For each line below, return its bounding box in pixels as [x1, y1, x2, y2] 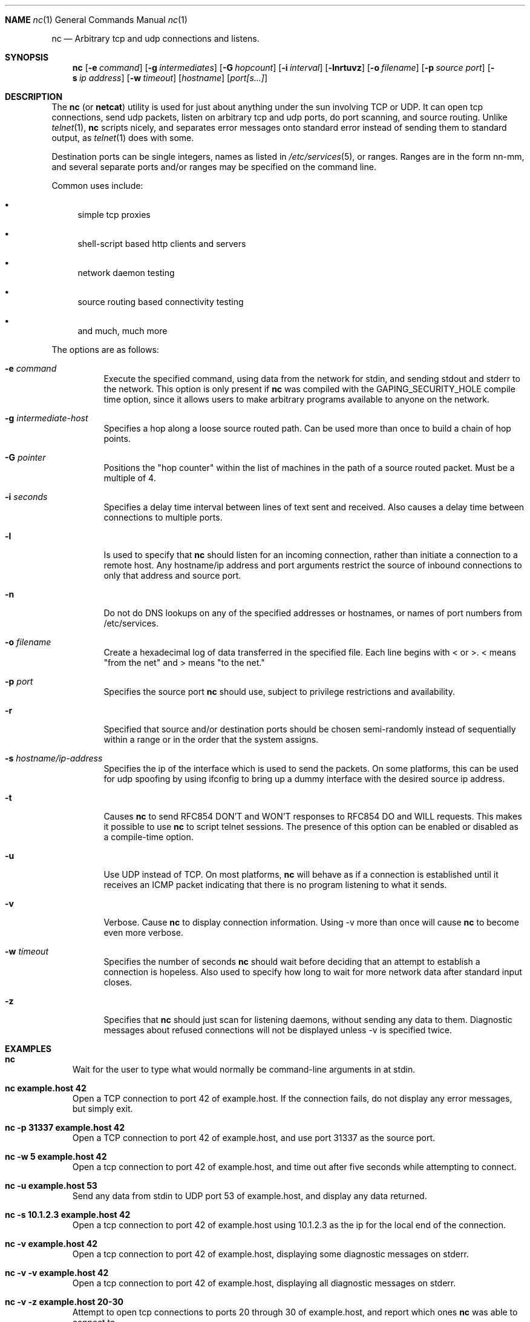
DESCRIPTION [5, 91, 63, 102]
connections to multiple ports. [103, 512, 223, 522]
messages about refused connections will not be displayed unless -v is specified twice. [103, 1025, 452, 1035]
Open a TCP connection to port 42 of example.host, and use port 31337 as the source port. [72, 1133, 436, 1143]
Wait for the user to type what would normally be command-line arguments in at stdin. [72, 1064, 416, 1074]
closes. [103, 977, 132, 987]
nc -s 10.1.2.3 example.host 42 [5, 1209, 131, 1220]
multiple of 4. [103, 473, 156, 483]
